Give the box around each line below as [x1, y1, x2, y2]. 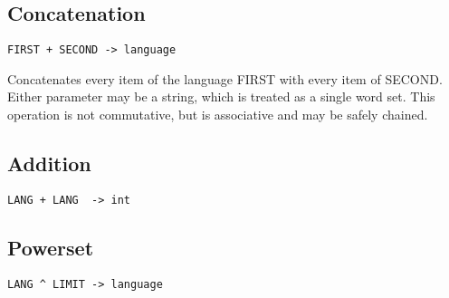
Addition [7, 149, 91, 178]
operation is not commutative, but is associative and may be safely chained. [7, 105, 428, 124]
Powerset [7, 233, 94, 261]
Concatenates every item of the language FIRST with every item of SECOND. [7, 69, 443, 88]
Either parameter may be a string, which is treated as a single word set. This [7, 87, 435, 106]
